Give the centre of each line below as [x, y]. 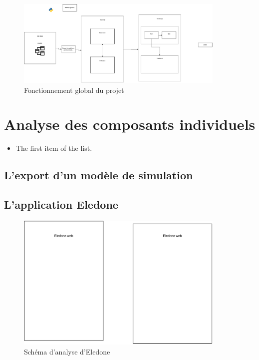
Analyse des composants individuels [130, 124]
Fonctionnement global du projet [74, 90]
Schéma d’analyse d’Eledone [67, 351]
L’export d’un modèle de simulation [99, 175]
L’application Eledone [61, 204]
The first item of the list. [54, 148]
